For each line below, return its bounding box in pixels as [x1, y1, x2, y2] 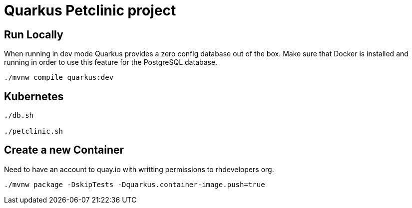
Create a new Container [4, 144, 124, 157]
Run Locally [4, 28, 63, 41]
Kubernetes [4, 90, 64, 103]
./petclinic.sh [4, 127, 63, 136]
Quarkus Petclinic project [4, 2, 176, 19]
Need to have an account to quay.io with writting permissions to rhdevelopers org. [4, 165, 274, 174]
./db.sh [4, 111, 34, 120]
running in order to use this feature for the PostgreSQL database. [4, 58, 218, 67]
